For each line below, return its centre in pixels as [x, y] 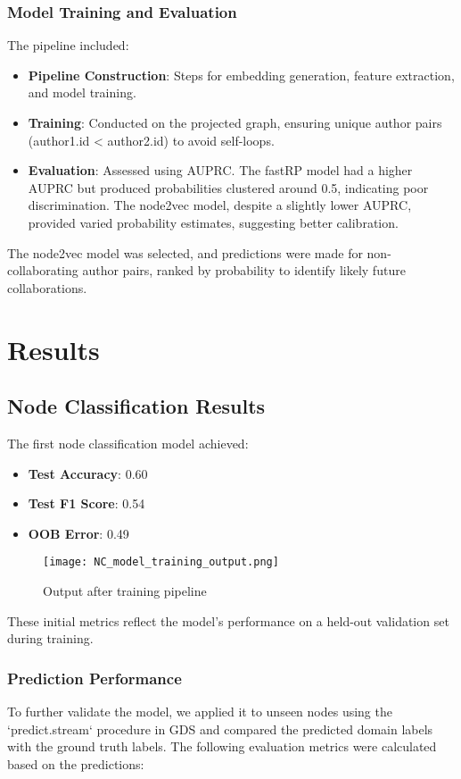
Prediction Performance [95, 678]
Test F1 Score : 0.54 [86, 503]
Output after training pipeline [125, 590]
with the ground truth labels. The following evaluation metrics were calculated [222, 746]
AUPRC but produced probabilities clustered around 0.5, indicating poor [228, 187]
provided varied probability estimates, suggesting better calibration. [213, 222]
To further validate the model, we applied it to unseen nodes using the [200, 711]
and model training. [82, 92]
